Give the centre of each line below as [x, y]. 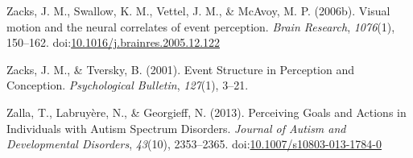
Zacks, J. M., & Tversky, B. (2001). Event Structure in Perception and [180, 69]
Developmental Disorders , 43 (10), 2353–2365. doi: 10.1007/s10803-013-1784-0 [194, 144]
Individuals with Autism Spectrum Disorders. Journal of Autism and [176, 128]
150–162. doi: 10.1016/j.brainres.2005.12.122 [114, 42]
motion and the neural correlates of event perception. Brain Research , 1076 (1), [201, 26]
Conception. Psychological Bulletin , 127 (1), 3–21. [128, 85]
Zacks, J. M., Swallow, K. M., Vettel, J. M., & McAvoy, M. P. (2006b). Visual [198, 10]
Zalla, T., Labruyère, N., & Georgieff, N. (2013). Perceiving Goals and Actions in [206, 112]
